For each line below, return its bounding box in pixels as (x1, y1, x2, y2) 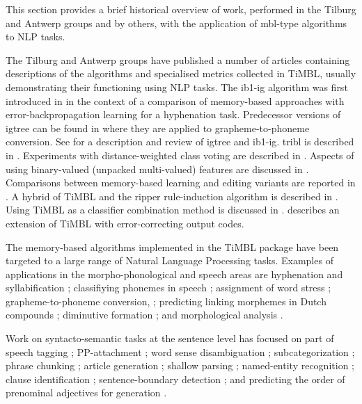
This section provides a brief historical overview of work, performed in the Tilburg (6, 2, 356, 16)
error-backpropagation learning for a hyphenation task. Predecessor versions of (6, 107, 341, 122)
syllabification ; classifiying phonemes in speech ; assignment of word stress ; (6, 280, 331, 295)
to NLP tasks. (6, 29, 65, 44)
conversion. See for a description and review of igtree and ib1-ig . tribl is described (6, 134, 354, 149)
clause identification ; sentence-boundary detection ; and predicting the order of (6, 371, 345, 386)
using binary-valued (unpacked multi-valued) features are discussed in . (6, 161, 309, 176)
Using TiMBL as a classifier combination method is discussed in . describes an (6, 202, 340, 217)
